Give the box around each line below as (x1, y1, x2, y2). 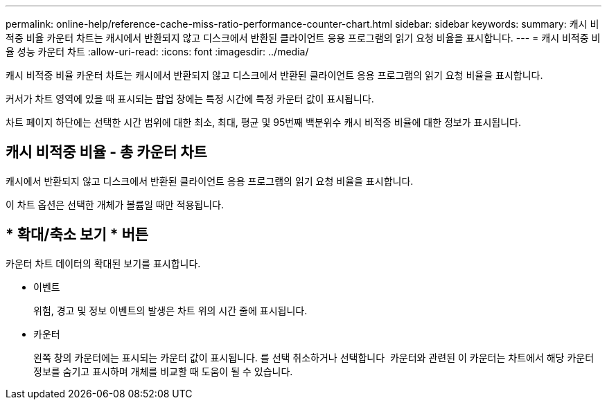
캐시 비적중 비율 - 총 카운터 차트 (6, 143, 207, 161)
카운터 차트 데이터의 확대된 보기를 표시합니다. (6, 257, 201, 269)
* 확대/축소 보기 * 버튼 (6, 226, 149, 244)
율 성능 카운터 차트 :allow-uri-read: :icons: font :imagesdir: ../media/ (6, 46, 309, 57)
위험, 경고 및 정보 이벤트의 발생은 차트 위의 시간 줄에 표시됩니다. (33, 304, 308, 316)
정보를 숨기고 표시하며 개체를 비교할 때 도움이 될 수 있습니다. (33, 365, 293, 377)
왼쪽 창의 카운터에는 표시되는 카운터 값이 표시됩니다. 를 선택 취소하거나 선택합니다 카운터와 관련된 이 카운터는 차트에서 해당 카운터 (33, 351, 595, 363)
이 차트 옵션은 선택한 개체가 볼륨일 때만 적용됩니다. (6, 198, 224, 210)
